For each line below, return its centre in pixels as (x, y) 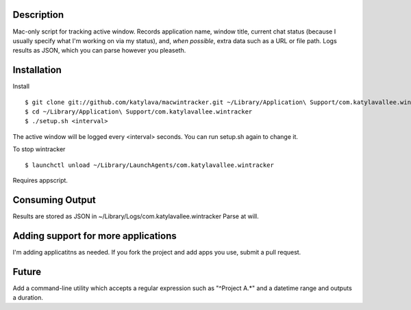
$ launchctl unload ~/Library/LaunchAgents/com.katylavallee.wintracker (149, 165)
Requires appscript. (40, 180)
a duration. (28, 298)
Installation (37, 70)
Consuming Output (54, 199)
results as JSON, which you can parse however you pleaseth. (99, 51)
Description (38, 15)
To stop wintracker (39, 149)
